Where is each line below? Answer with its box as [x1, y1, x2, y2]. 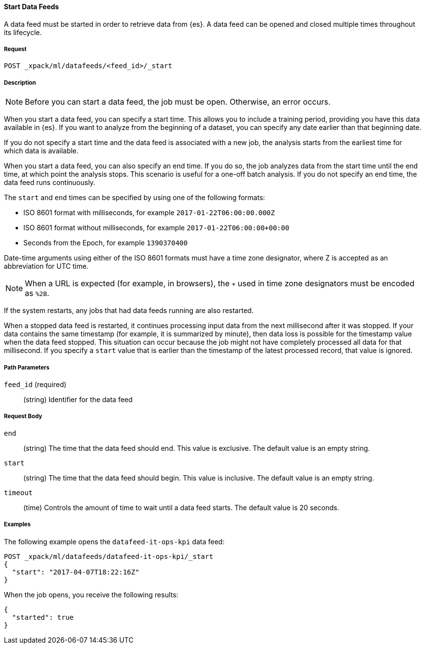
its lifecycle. [4, 28, 42, 37]
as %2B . [25, 288, 50, 298]
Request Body [4, 413, 42, 420]
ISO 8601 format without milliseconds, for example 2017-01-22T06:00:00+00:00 [23, 223, 290, 232]
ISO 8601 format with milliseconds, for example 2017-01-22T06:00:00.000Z [23, 208, 275, 217]
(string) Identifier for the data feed [23, 395, 133, 404]
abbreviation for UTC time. [4, 262, 89, 271]
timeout [4, 488, 33, 497]
